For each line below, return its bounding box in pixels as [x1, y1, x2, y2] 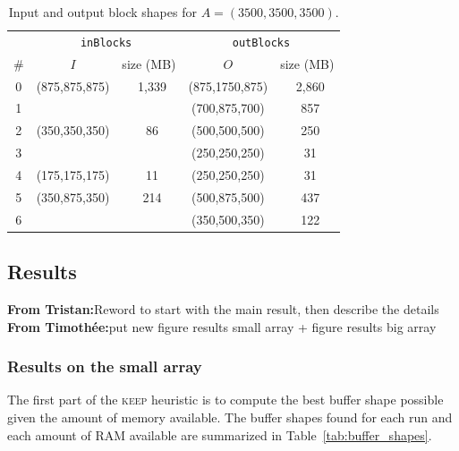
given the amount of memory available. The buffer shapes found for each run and [7, 407, 453, 426]
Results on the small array [7, 355, 202, 378]
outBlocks [232, 36, 291, 49]
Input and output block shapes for [8, 3, 197, 21]
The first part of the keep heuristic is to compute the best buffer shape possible [7, 390, 444, 409]
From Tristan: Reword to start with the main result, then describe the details [7, 299, 439, 318]
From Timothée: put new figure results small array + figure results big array [7, 317, 437, 336]
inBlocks [80, 36, 132, 49]
